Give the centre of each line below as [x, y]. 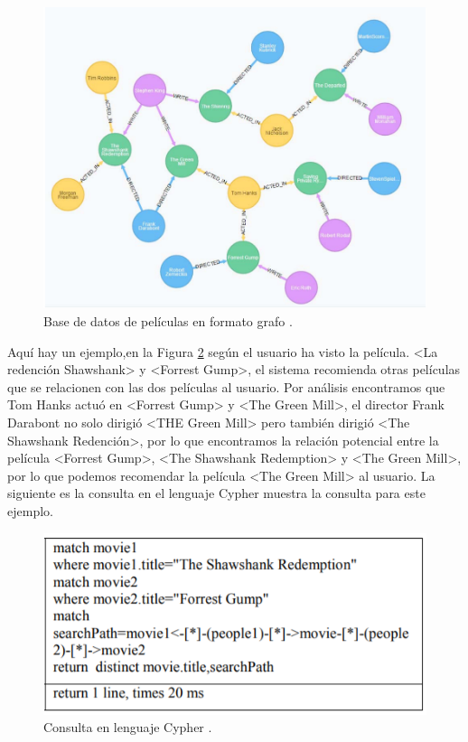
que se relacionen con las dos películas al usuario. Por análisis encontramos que [226, 386]
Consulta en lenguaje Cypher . [128, 727]
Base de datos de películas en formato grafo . [168, 321]
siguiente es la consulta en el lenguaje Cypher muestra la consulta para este [216, 493]
